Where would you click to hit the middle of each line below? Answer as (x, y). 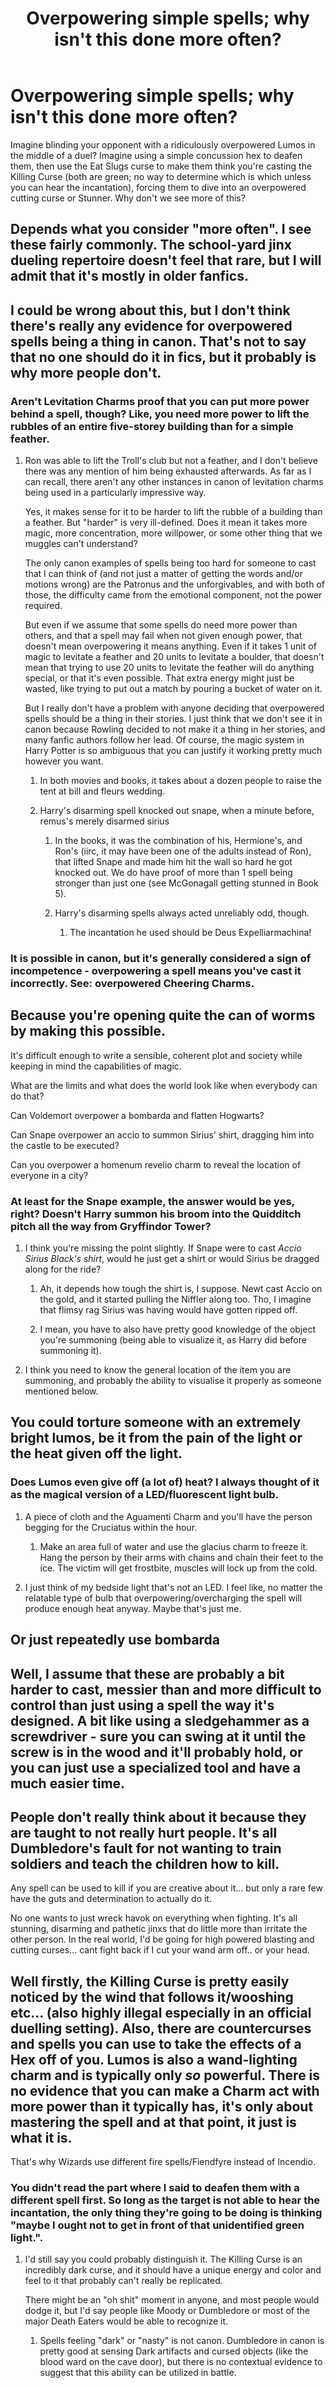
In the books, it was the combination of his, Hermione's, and (178, 841)
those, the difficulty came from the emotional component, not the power (173, 595)
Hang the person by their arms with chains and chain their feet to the (181, 1557)
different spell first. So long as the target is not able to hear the (165, 2200)
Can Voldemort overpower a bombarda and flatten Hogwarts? (137, 1115)
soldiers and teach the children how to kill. (145, 1863)
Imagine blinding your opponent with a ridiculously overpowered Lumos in (163, 144)
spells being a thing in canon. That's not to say (158, 341)
